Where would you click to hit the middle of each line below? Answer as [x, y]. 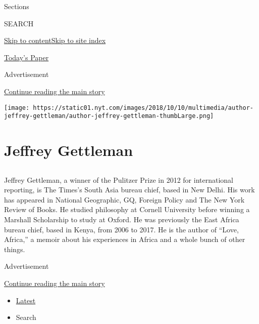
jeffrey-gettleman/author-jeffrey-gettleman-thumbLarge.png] [109, 116]
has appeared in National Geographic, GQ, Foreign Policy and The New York [124, 199]
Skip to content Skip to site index [55, 40]
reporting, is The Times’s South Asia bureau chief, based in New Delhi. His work [129, 190]
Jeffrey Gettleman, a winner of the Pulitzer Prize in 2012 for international [119, 179]
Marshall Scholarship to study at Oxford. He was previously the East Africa [122, 219]
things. [15, 249]
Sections [17, 6]
